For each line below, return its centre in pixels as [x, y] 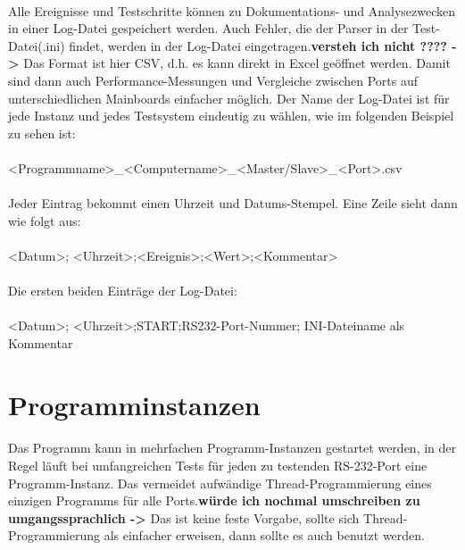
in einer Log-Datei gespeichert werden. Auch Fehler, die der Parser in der [208, 28]
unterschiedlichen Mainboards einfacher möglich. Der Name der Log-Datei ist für [229, 98]
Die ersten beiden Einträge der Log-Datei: [123, 291]
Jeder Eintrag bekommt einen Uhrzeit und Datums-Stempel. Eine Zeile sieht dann [233, 203]
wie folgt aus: [45, 220]
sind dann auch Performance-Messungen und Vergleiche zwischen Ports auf [213, 80]
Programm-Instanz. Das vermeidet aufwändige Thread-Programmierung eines [220, 483]
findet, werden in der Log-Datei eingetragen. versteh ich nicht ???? [258, 45]
